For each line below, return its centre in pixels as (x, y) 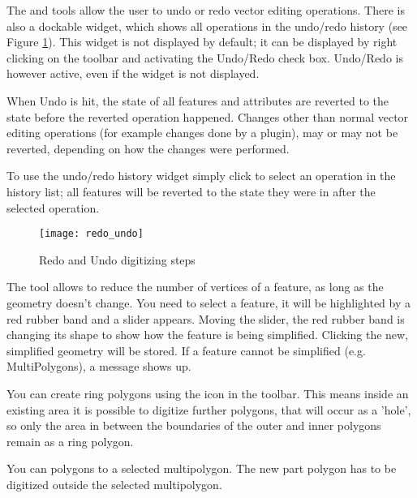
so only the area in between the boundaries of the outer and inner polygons (194, 425)
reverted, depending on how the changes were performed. (148, 148)
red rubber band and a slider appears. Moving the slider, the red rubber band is (206, 318)
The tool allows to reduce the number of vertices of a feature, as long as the (195, 287)
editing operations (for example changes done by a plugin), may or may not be (202, 133)
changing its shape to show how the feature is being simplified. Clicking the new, (208, 335)
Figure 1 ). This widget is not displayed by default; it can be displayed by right (202, 42)
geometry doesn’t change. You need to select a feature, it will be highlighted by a (208, 302)
